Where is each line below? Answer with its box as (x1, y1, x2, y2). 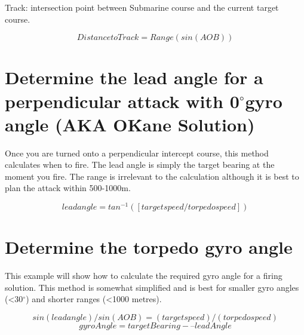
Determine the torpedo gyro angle (5, 235, 293, 259)
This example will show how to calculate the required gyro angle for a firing (5, 269, 282, 282)
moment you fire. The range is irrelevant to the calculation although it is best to (5, 170, 299, 182)
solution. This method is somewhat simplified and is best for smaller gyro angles (5, 281, 299, 293)
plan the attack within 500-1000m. (5, 182, 131, 194)
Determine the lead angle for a (5, 65, 263, 90)
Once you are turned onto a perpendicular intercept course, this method (5, 146, 269, 159)
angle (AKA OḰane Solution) (5, 112, 255, 136)
